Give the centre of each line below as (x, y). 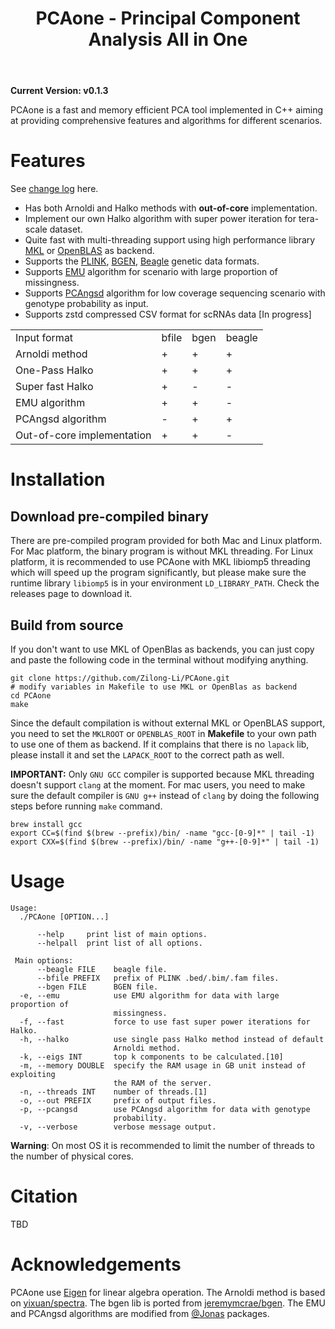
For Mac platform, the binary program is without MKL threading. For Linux (162, 551)
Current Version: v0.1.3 (59, 91)
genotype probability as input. (86, 304)
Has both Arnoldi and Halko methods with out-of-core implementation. (171, 208)
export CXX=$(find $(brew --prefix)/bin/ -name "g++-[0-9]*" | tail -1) (165, 842)
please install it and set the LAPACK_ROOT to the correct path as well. (147, 754)
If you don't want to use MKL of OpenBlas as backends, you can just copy (162, 649)
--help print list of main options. (122, 934)
